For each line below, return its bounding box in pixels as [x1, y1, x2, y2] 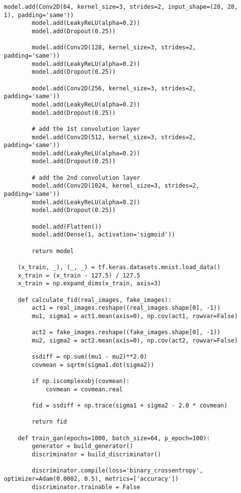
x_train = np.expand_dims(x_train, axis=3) [18, 280, 161, 287]
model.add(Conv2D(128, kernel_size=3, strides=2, [32, 44, 196, 51]
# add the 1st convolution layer [32, 125, 141, 132]
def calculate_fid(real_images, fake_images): [18, 296, 172, 303]
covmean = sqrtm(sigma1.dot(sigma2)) [32, 361, 154, 368]
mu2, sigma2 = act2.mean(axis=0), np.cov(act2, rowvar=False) [32, 337, 238, 344]
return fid [32, 418, 67, 426]
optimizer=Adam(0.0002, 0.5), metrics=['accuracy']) [4, 475, 179, 483]
